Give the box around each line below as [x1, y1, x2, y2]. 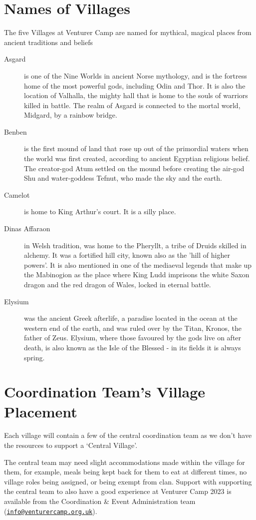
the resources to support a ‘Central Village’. [4, 440, 138, 450]
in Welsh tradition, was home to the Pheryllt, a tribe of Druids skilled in [24, 240, 247, 250]
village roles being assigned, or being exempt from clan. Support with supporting [4, 476, 252, 486]
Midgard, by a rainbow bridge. [24, 110, 117, 120]
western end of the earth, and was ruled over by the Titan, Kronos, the [24, 322, 242, 333]
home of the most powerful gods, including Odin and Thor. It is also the [24, 80, 246, 91]
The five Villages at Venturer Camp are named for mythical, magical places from [4, 27, 252, 38]
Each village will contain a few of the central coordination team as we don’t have [4, 430, 252, 440]
